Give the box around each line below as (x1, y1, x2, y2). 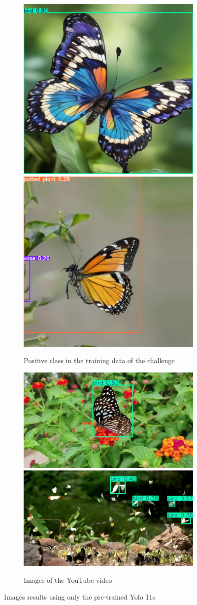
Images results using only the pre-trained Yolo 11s (4, 591, 155, 602)
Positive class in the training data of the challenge (24, 355, 175, 366)
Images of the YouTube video (24, 574, 112, 585)
